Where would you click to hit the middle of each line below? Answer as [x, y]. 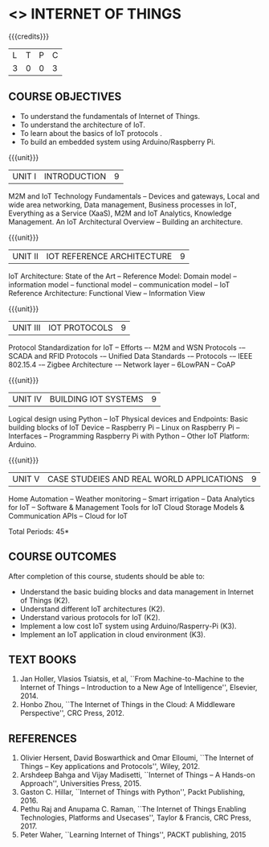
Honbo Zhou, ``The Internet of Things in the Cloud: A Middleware [127, 705]
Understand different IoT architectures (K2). [92, 609]
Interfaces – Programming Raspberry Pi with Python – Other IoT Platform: [129, 436]
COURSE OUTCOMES [63, 557]
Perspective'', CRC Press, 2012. [72, 713]
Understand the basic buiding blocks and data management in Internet [137, 591]
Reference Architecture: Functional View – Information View [107, 293]
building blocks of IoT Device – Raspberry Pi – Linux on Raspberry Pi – [124, 427]
